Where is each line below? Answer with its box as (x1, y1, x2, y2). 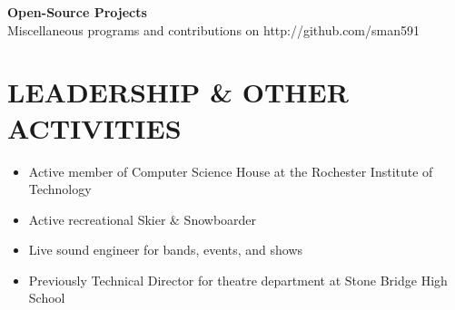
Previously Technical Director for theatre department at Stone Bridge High (28, 270, 448, 289)
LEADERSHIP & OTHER (7, 73, 349, 111)
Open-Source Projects (7, 3, 147, 21)
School (28, 288, 65, 307)
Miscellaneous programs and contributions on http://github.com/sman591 (7, 20, 420, 39)
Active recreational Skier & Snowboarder (28, 209, 257, 228)
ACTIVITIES (7, 109, 182, 146)
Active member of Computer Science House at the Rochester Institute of (28, 161, 433, 180)
